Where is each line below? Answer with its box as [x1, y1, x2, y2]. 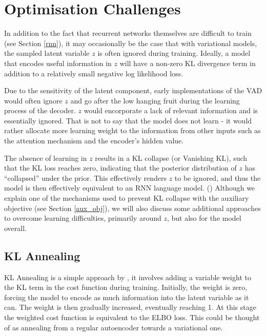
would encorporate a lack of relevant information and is [84, 105, 258, 116]
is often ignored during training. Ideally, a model [97, 48, 251, 58]
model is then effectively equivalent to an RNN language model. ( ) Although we [4, 182, 255, 193]
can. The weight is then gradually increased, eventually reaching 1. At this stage [4, 302, 256, 312]
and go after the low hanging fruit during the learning [70, 95, 240, 106]
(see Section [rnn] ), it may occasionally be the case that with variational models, [4, 37, 257, 48]
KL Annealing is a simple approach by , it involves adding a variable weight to [4, 271, 251, 282]
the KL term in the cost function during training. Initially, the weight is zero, [4, 282, 248, 292]
